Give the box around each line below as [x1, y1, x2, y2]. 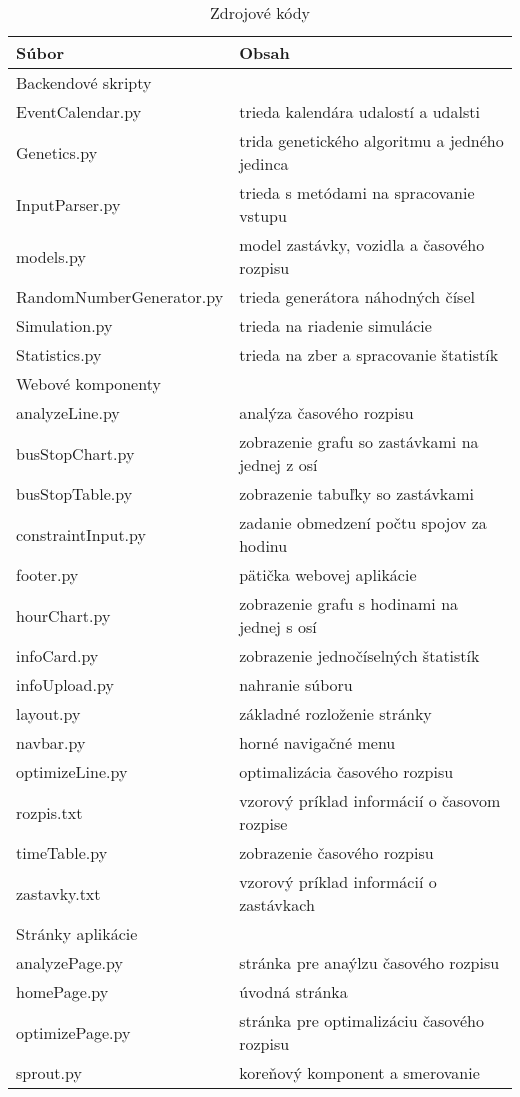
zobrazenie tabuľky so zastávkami [239, 482, 475, 505]
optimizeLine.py [16, 760, 128, 783]
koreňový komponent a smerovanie [239, 1061, 480, 1084]
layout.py [16, 702, 81, 725]
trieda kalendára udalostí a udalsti [239, 100, 480, 123]
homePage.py [16, 980, 109, 1003]
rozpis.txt [16, 800, 83, 824]
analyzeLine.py [16, 401, 120, 424]
